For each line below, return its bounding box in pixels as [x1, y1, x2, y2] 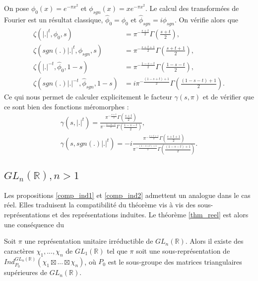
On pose [4, 3, 29, 13]
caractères [4, 245, 34, 256]
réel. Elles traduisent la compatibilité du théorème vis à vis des [4, 199, 196, 210]
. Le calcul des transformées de [145, 3, 239, 13]
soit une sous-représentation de [136, 245, 230, 256]
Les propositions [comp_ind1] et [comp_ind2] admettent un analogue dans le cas [4, 189, 251, 200]
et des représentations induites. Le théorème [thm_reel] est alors [52, 209, 249, 220]
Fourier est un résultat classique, [4, 14, 103, 25]
